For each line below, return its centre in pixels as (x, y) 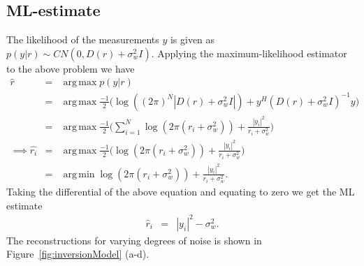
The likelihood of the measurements (83, 39)
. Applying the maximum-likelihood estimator (249, 53)
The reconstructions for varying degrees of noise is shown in (134, 240)
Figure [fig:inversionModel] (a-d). (78, 254)
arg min (79, 174)
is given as (192, 39)
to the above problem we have (71, 68)
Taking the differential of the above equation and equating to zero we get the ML (181, 191)
